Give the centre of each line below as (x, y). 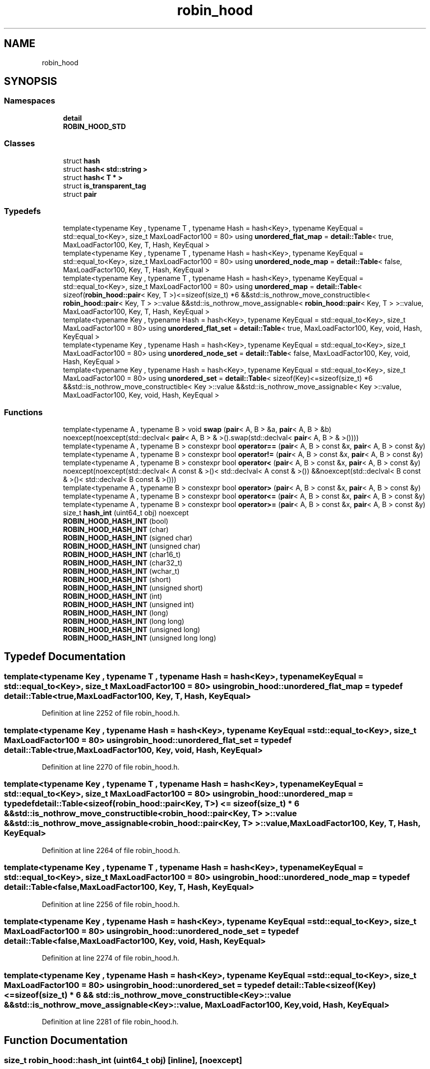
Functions (23, 412)
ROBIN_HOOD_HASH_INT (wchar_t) (121, 571)
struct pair (80, 194)
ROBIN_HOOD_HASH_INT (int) (113, 596)
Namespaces (30, 101)
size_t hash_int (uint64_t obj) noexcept (126, 513)
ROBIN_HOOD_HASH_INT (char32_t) (123, 563)
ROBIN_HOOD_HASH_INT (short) (117, 580)
